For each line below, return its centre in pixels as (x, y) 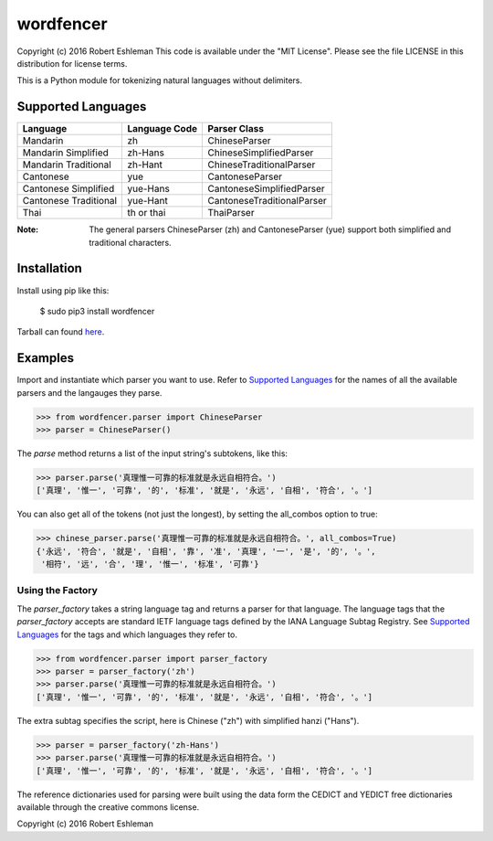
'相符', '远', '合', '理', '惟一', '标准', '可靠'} (150, 564)
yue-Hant (147, 201)
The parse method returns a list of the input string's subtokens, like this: (152, 453)
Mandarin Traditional (67, 165)
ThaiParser (231, 213)
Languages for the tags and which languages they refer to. (127, 634)
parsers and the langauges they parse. (89, 392)
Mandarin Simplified (66, 153)
